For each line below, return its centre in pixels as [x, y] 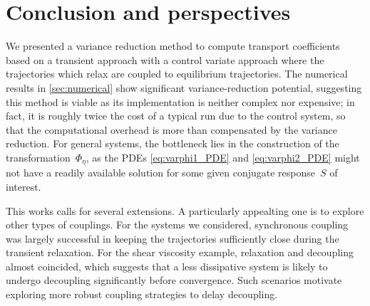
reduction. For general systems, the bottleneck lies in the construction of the [173, 143]
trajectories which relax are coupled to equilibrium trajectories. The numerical [177, 74]
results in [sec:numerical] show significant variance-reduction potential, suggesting [184, 87]
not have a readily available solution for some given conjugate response [161, 173]
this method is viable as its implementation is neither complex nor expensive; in [180, 101]
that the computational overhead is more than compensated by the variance [171, 129]
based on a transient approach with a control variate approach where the [165, 59]
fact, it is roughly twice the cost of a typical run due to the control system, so [176, 116]
